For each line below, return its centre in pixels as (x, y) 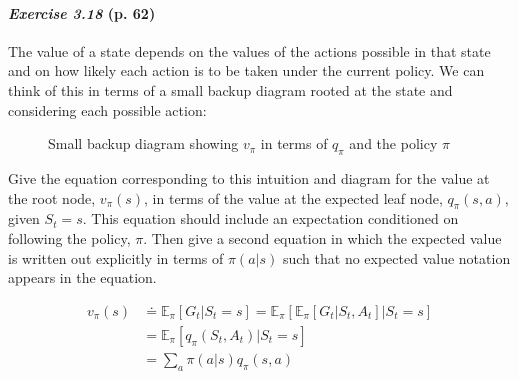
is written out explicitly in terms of (116, 257)
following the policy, (69, 237)
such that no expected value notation (396, 257)
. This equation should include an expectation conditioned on (270, 218)
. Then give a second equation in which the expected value (322, 237)
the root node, (52, 197)
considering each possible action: (107, 109)
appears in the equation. (82, 277)
